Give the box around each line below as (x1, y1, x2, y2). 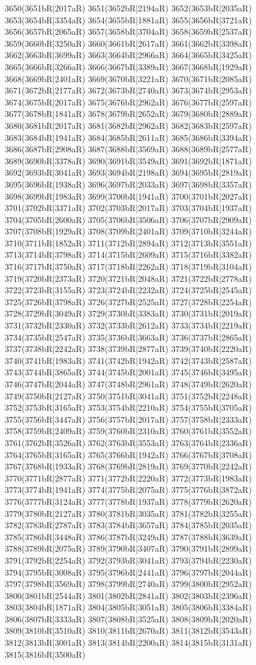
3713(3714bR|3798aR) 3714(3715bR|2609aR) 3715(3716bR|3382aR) (5, 248, 252, 261)
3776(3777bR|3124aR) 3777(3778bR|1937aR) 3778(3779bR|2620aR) (5, 495, 252, 507)
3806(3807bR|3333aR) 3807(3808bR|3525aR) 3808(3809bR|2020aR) (5, 612, 252, 625)
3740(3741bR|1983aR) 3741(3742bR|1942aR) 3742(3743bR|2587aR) (5, 354, 252, 366)
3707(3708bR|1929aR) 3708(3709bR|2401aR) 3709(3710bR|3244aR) (5, 225, 252, 237)
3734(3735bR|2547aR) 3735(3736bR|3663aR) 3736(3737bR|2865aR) (5, 330, 252, 343)
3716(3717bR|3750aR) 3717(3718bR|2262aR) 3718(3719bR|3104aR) (5, 260, 252, 273)
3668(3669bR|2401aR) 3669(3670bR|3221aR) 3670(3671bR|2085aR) (5, 72, 252, 85)
